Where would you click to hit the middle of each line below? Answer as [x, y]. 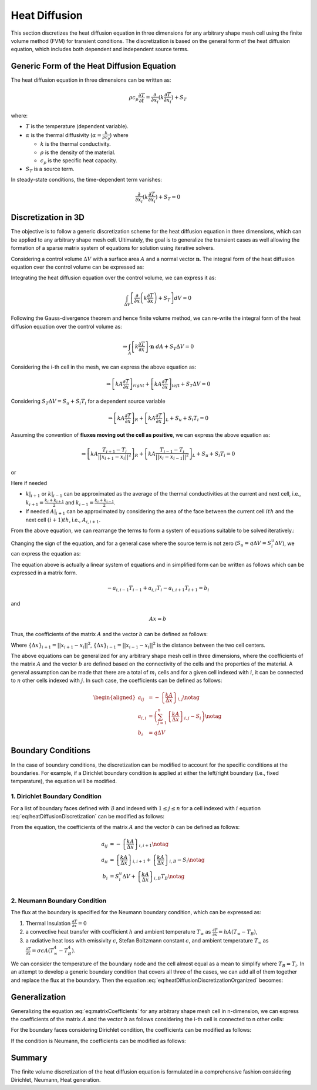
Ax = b [158, 618]
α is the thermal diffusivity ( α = [64, 135]
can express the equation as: [46, 554]
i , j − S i [193, 717]
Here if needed [29, 483]
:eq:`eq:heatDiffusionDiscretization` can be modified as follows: [87, 816]
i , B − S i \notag [187, 860]
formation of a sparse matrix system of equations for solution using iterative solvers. [113, 248]
